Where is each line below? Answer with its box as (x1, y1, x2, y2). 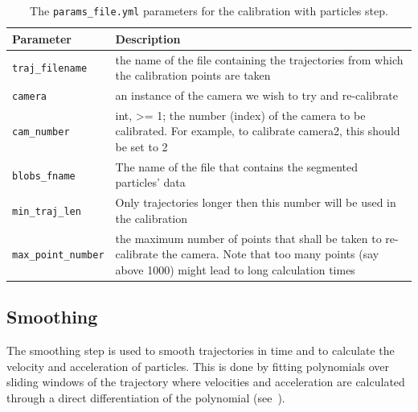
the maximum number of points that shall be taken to (115, 229, 382, 246)
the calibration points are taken (115, 67, 271, 84)
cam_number (12, 126, 70, 138)
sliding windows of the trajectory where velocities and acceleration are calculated (6, 373, 405, 390)
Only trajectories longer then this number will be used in (115, 194, 396, 211)
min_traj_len (12, 206, 81, 218)
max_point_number (12, 249, 104, 262)
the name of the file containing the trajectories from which (115, 51, 404, 68)
